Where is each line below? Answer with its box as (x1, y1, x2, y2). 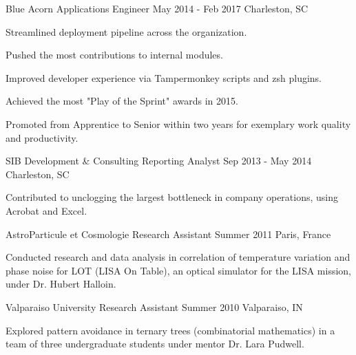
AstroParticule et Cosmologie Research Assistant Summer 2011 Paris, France (6, 226, 331, 241)
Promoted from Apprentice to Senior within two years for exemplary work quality (6, 116, 351, 131)
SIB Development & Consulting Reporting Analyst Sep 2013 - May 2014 (6, 153, 312, 168)
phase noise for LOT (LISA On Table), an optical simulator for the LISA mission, (6, 263, 351, 277)
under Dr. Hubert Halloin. (6, 277, 116, 291)
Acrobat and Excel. (6, 203, 87, 217)
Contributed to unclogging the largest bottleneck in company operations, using (6, 190, 338, 204)
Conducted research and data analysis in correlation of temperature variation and (6, 250, 350, 264)
